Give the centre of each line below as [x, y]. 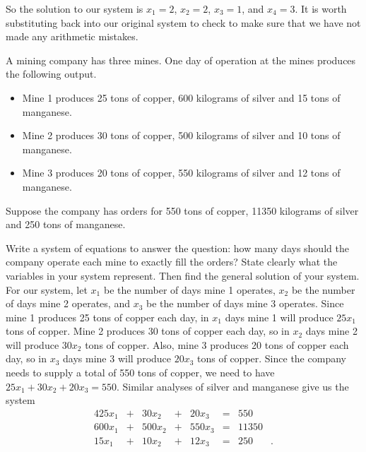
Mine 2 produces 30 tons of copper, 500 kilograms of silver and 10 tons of [181, 135]
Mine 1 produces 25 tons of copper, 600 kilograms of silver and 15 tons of [181, 97]
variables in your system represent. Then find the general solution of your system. [183, 275]
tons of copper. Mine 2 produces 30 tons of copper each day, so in [148, 331]
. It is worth [321, 8]
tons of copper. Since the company [272, 358]
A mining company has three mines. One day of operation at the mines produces [181, 60]
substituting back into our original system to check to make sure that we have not [183, 22]
